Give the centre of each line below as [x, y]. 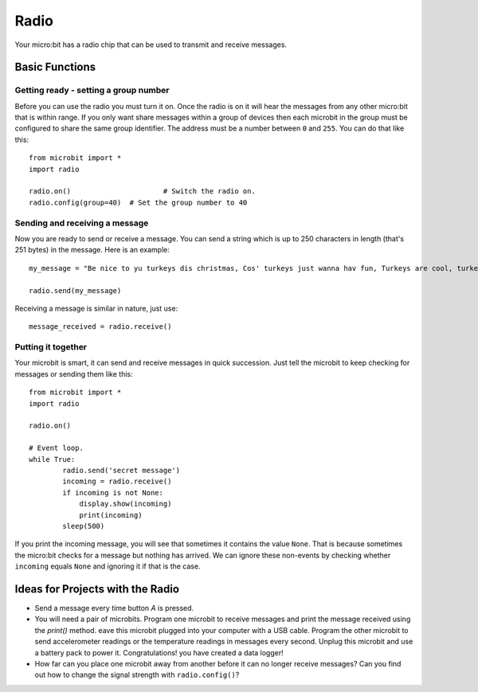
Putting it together [51, 347]
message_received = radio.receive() [100, 327]
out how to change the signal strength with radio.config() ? [137, 675]
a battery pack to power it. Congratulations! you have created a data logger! [159, 652]
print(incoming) [111, 515]
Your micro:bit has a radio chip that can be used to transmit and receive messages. [151, 45]
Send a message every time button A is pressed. [114, 608]
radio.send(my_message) [75, 290]
